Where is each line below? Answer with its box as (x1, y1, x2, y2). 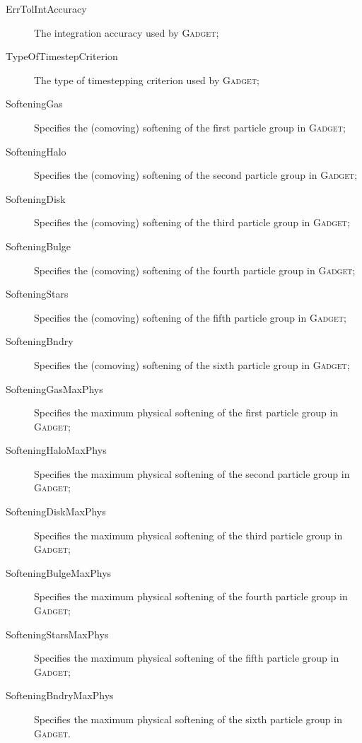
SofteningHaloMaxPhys (6, 443, 107, 457)
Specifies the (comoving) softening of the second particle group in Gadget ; (34, 168, 358, 182)
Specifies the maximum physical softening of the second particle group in (34, 466, 350, 481)
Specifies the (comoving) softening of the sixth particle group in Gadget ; (34, 357, 350, 372)
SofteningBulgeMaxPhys (6, 565, 112, 580)
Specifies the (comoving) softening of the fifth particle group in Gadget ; (34, 310, 346, 324)
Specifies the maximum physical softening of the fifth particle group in (34, 650, 339, 665)
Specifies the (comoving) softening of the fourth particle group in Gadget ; (34, 262, 356, 277)
